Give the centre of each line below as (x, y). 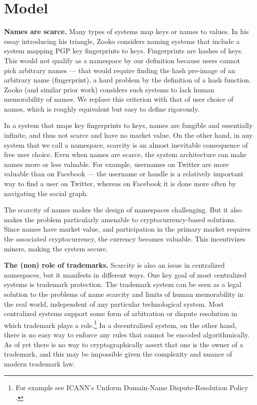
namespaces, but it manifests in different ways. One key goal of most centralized (125, 274)
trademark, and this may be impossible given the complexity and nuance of (118, 354)
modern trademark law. (40, 363)
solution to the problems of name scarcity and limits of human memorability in (124, 294)
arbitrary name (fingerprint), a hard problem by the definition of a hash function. (128, 80)
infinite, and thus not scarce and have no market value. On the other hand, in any (128, 135)
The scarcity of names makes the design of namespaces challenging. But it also (123, 210)
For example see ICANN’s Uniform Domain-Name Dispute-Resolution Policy (132, 387)
